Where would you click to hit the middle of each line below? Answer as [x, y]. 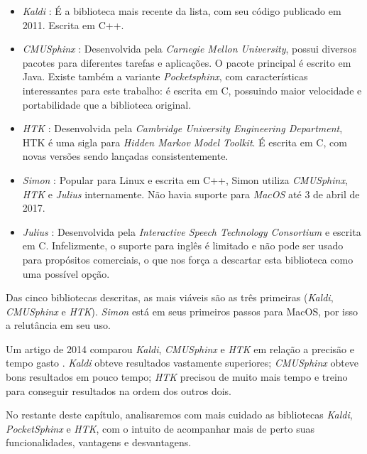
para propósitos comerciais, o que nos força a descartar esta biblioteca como [188, 259]
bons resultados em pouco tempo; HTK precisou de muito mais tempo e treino [177, 377]
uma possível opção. [66, 273]
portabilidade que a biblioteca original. [107, 104]
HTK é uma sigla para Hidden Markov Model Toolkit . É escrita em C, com [185, 142]
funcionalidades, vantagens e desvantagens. [99, 442]
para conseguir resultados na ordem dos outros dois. [119, 390]
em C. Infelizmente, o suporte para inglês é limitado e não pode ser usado [183, 245]
